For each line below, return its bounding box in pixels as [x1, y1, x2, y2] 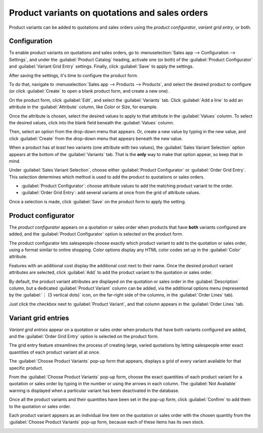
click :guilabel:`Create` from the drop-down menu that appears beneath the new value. [9, 136, 183, 141]
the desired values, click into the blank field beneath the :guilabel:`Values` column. [9, 119, 174, 125]
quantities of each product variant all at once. [9, 349, 100, 355]
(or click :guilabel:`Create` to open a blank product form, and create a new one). [9, 88, 169, 94]
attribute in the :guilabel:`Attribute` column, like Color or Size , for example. [9, 104, 158, 110]
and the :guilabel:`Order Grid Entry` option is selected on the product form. [9, 333, 159, 339]
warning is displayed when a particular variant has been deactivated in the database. [9, 388, 180, 394]
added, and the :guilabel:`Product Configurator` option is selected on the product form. [9, 231, 184, 237]
